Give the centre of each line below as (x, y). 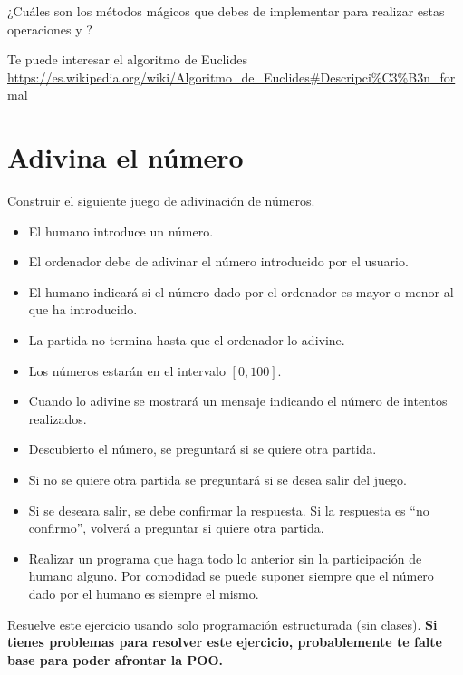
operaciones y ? (50, 29)
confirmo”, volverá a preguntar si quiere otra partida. (176, 528)
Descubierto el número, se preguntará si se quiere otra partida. (203, 449)
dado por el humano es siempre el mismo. (144, 593)
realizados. (58, 418)
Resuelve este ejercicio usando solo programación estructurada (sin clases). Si (222, 624)
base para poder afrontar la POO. (115, 659)
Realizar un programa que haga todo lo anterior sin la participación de (225, 558)
